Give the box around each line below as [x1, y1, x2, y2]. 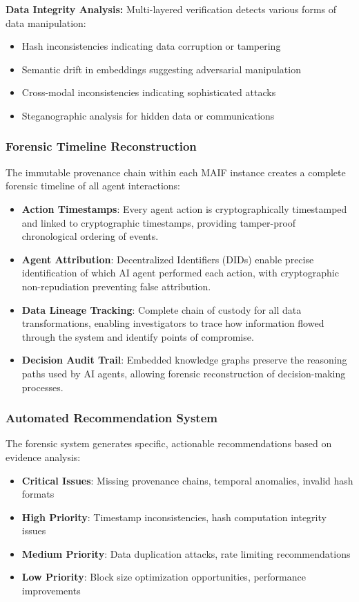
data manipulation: [6, 15, 86, 30]
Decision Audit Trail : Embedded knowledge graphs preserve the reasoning [21, 352, 347, 367]
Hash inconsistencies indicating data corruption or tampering [21, 39, 281, 53]
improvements [21, 583, 81, 598]
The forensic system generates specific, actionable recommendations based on [6, 436, 332, 451]
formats [21, 487, 55, 501]
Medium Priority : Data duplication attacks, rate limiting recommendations [21, 546, 351, 561]
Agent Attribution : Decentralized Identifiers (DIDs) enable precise [21, 252, 314, 266]
